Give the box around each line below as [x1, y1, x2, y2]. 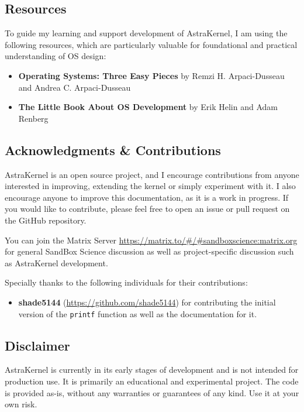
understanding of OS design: [5, 50, 106, 62]
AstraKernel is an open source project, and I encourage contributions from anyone [5, 168, 299, 180]
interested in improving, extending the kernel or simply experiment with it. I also [5, 180, 296, 192]
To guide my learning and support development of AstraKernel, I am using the [5, 27, 288, 39]
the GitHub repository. [5, 214, 87, 226]
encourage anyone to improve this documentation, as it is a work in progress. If [5, 191, 289, 203]
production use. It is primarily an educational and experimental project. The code [5, 375, 299, 387]
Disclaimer [5, 336, 70, 354]
